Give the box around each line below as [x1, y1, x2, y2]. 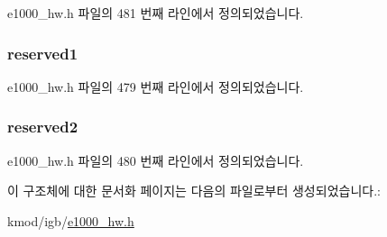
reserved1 [7, 41, 78, 64]
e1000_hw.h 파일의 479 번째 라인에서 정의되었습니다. [7, 77, 304, 96]
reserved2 [7, 115, 78, 138]
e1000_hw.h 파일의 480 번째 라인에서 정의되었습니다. [7, 150, 304, 169]
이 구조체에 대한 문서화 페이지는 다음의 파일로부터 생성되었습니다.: [7, 181, 381, 200]
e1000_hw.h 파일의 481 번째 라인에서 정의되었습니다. [7, 4, 304, 22]
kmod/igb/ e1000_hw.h [7, 211, 134, 230]
